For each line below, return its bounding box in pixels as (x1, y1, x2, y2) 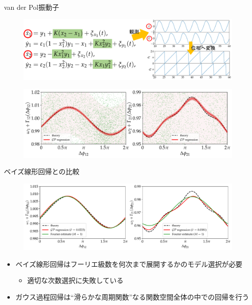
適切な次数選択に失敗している (27, 275, 124, 285)
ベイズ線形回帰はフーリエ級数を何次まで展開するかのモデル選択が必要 (15, 258, 243, 269)
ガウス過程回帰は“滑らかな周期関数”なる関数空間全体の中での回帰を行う (15, 291, 250, 302)
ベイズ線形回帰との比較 (4, 166, 80, 177)
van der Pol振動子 (4, 2, 59, 12)
